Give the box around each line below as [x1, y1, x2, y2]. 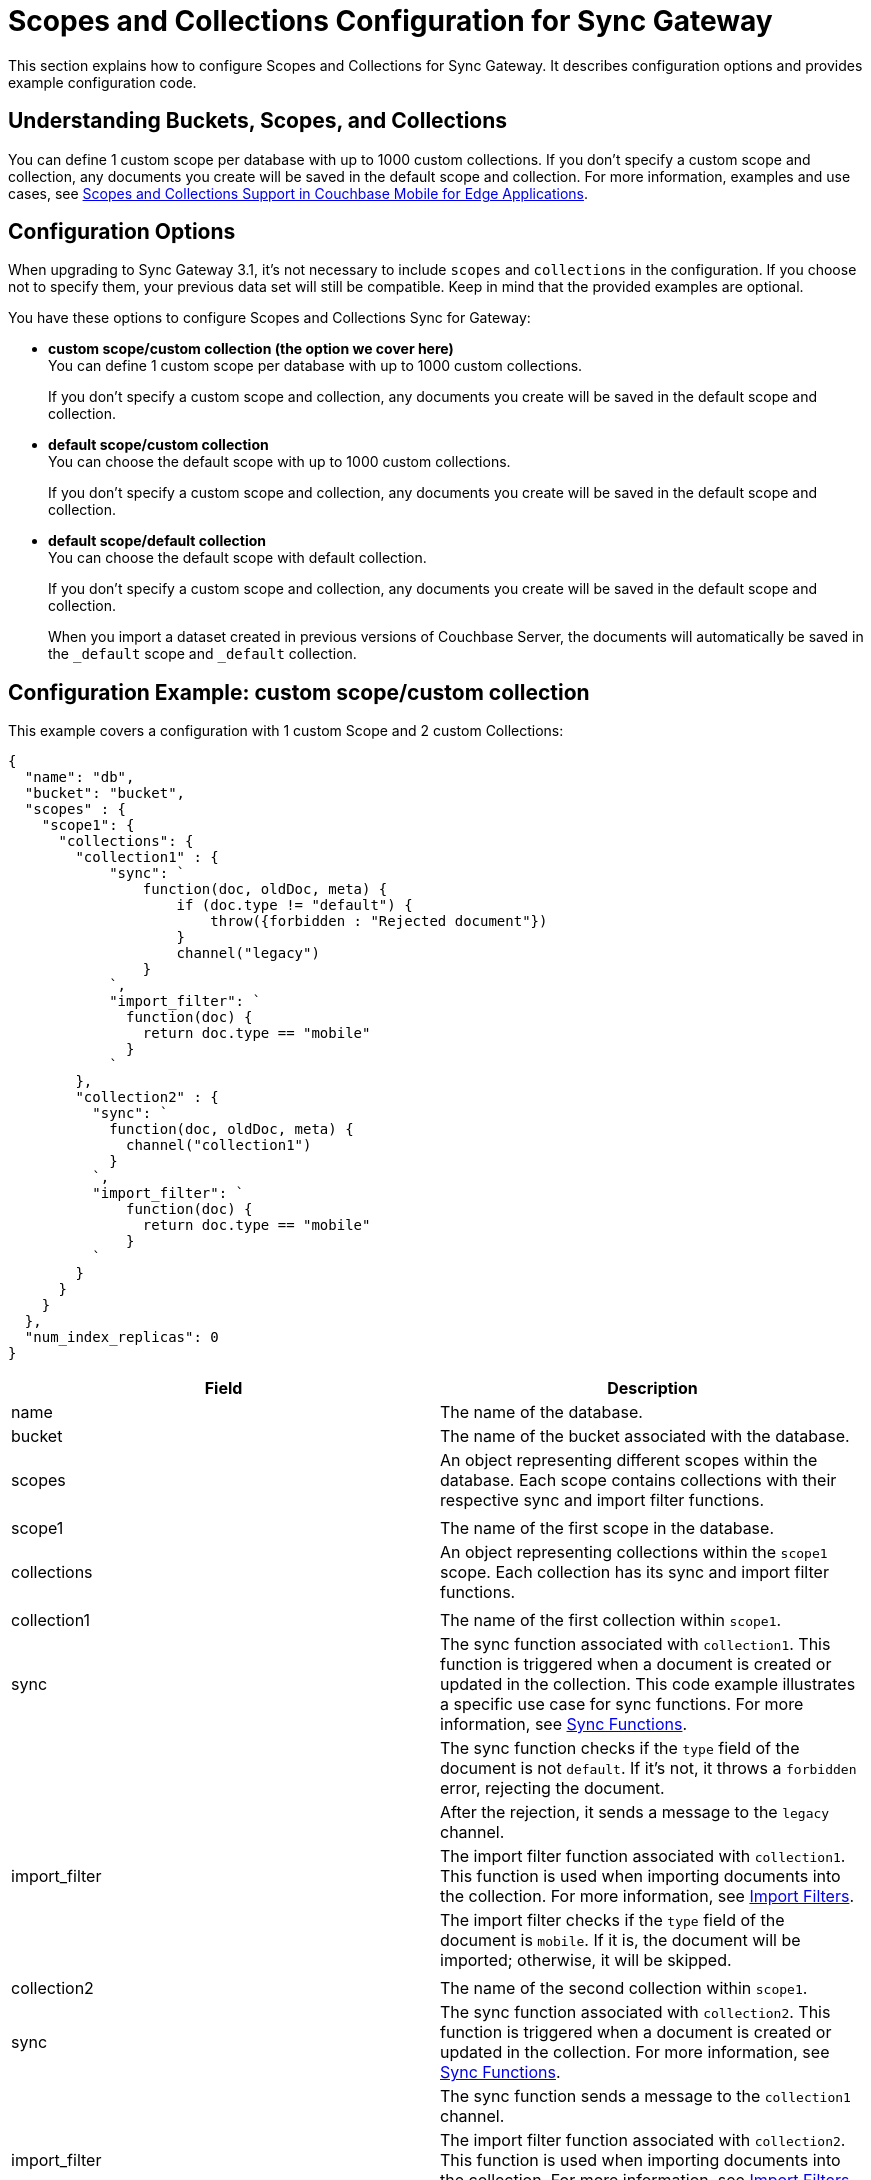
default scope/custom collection [48, 436, 269, 454]
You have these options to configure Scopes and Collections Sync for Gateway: [8, 309, 531, 327]
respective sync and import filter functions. [440, 1490, 764, 1511]
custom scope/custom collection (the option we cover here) [48, 340, 454, 358]
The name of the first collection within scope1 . [440, 1610, 782, 1631]
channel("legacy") [176, 945, 320, 962]
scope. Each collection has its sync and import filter [440, 1562, 829, 1583]
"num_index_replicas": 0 [24, 1329, 219, 1346]
